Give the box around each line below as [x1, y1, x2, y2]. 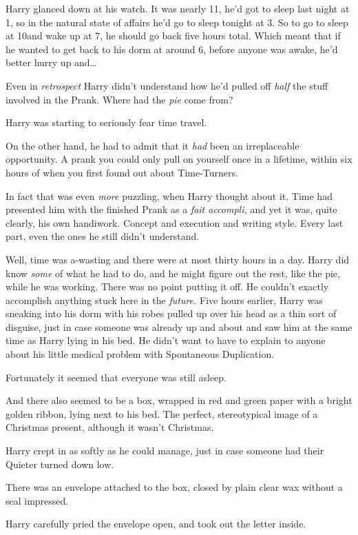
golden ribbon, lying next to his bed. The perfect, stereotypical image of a [6, 406, 318, 421]
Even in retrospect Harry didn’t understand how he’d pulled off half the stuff [6, 78, 328, 92]
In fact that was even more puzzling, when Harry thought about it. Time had [6, 188, 333, 203]
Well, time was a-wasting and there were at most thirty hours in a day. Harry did [6, 252, 350, 266]
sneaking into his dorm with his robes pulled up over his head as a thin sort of [6, 306, 337, 321]
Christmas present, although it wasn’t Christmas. [6, 420, 214, 434]
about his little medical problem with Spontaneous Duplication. [6, 347, 275, 361]
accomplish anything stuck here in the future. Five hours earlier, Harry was [6, 292, 323, 307]
